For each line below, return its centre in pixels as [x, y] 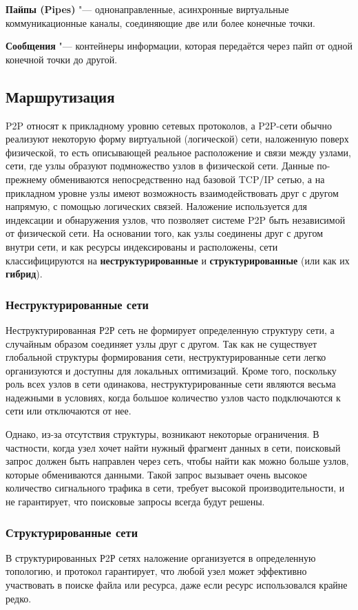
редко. [19, 598]
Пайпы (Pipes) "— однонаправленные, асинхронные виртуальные [147, 9]
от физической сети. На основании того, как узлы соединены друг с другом [164, 233]
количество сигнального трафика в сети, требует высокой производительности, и [175, 488]
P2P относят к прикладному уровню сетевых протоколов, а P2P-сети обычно [169, 125]
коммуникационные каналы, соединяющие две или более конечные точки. [160, 22]
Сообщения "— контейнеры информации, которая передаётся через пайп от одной [179, 46]
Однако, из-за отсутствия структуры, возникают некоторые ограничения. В [162, 434]
